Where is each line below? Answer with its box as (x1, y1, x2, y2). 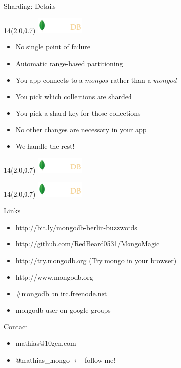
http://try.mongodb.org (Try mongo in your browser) (15, 255, 177, 266)
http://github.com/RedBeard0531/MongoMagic (15, 238, 160, 249)
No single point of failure (15, 41, 90, 52)
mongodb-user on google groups (15, 304, 111, 315)
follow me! (85, 354, 116, 365)
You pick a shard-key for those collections (15, 107, 141, 118)
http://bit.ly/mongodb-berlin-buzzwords (15, 222, 137, 232)
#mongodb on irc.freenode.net (15, 288, 107, 299)
